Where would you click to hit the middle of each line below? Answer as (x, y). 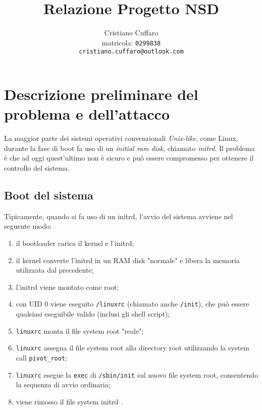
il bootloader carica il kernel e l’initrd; (75, 243)
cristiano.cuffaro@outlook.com (131, 52)
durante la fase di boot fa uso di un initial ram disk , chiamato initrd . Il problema (129, 148)
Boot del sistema (49, 195)
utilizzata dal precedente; (55, 270)
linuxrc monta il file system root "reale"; (80, 330)
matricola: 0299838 (131, 42)
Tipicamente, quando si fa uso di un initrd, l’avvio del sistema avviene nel (119, 216)
